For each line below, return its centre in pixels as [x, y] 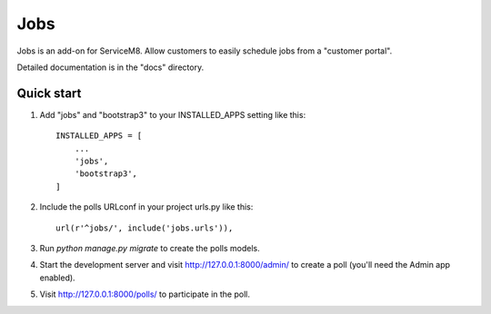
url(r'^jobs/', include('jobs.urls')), [145, 228]
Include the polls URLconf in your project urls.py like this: [146, 207]
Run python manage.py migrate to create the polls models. [150, 248]
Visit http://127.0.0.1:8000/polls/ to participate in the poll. [145, 294]
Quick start [49, 93]
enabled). [58, 278]
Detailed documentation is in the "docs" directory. [110, 67]
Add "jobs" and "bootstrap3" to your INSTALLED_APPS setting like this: [173, 114]
